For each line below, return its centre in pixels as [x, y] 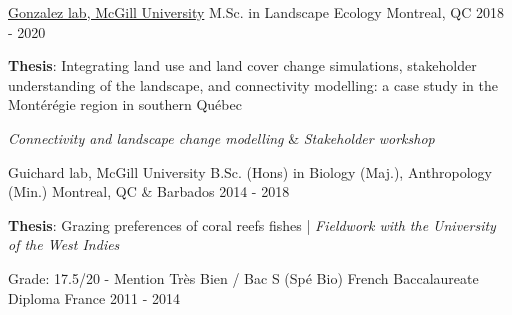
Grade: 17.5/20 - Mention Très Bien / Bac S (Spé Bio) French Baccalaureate [243, 277]
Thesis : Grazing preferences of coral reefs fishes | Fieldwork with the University [252, 224]
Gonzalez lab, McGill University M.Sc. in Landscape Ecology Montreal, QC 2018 [256, 12]
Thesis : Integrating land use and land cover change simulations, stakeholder [242, 65]
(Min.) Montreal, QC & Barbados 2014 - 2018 [149, 191]
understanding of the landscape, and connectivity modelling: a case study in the [253, 84]
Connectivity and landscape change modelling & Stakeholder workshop [221, 137]
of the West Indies [64, 244]
